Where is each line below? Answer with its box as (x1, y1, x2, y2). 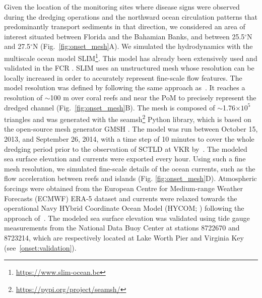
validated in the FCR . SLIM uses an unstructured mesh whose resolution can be (4, 63, 254, 73)
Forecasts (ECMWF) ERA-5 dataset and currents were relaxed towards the (4, 193, 237, 203)
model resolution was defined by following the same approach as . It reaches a (4, 82, 245, 93)
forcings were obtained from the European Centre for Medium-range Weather (4, 183, 243, 193)
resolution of (4, 92, 42, 102)
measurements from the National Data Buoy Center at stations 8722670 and (4, 222, 240, 233)
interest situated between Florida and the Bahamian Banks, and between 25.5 (4, 31, 245, 41)
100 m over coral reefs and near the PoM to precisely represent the (50, 92, 256, 102)
